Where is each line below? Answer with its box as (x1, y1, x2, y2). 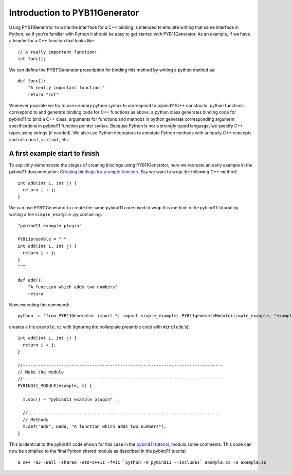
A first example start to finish (9, 149, 100, 158)
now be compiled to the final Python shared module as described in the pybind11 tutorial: (9, 448, 187, 454)
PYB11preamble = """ (18, 237, 67, 242)
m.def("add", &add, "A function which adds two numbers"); (22, 424, 166, 429)
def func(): (18, 78, 46, 84)
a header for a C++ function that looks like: (9, 38, 95, 44)
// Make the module (18, 369, 64, 375)
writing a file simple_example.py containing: (9, 212, 102, 218)
